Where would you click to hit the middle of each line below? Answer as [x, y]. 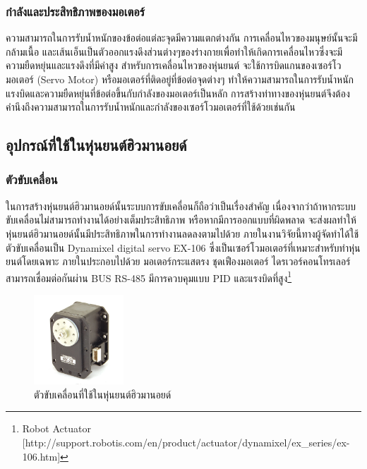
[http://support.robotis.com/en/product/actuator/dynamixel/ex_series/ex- [186, 442]
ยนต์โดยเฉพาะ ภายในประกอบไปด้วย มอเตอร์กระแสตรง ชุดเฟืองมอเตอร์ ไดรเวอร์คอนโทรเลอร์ [178, 261]
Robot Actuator [56, 428]
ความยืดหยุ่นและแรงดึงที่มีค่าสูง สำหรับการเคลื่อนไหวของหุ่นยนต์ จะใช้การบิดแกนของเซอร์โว [174, 65]
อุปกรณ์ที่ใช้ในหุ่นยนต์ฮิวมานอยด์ [96, 145]
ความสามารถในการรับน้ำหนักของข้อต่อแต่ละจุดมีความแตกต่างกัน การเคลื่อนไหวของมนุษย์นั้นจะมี [182, 38]
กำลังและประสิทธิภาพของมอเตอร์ [75, 11]
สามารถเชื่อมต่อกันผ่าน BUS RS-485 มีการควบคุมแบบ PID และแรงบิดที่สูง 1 [149, 276]
